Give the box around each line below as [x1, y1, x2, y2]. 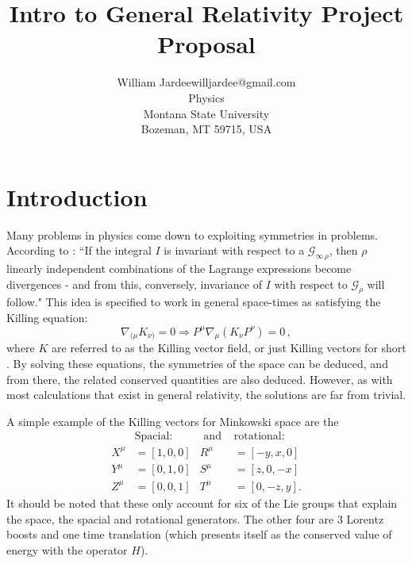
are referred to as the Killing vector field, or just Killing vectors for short [52, 340, 406, 356]
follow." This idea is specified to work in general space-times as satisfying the [6, 294, 381, 310]
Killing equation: [6, 309, 88, 325]
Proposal [157, 28, 256, 60]
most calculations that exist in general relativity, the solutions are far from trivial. [6, 386, 406, 403]
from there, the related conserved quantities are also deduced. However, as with [6, 370, 393, 387]
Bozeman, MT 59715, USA [141, 121, 272, 137]
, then [329, 242, 358, 259]
